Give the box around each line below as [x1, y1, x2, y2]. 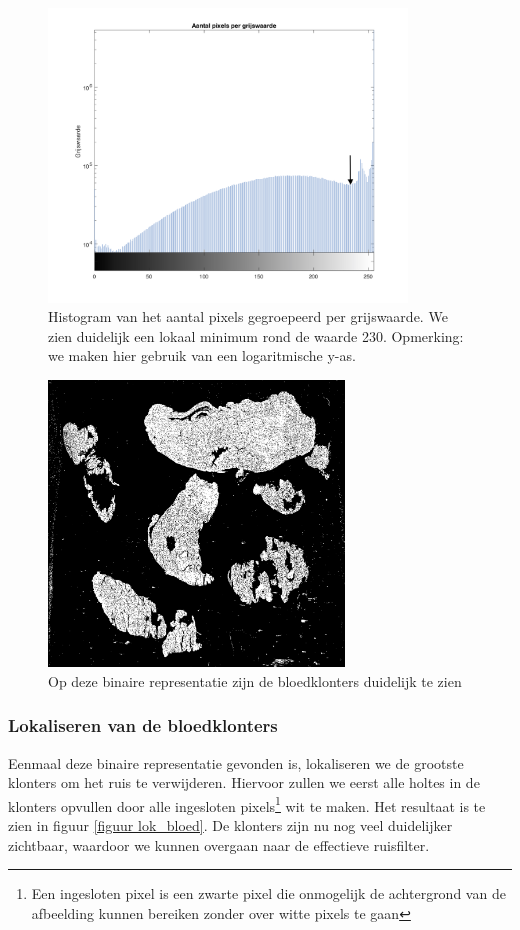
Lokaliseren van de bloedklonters [8, 713, 278, 738]
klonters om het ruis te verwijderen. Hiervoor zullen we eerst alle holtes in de [8, 772, 480, 793]
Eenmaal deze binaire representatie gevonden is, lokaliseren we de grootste [8, 752, 464, 773]
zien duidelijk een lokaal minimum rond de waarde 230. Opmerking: [48, 325, 464, 346]
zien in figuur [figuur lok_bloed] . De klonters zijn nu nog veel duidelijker [8, 815, 453, 835]
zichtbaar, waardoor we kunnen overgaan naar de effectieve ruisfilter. [8, 834, 430, 855]
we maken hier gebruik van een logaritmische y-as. [48, 345, 356, 366]
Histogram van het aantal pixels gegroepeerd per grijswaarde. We [48, 306, 448, 327]
